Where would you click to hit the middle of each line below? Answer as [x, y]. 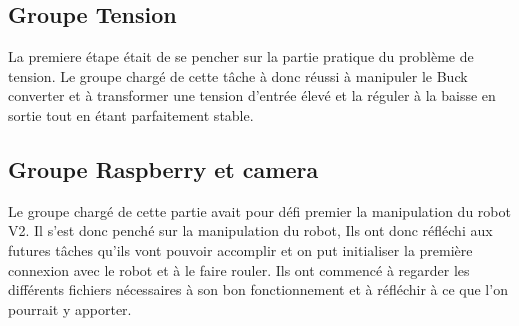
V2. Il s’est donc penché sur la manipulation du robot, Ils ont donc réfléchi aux [250, 230]
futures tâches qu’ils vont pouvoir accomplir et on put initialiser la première [240, 249]
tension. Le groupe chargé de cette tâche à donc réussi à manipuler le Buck [238, 75]
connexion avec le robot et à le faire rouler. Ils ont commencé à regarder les [239, 269]
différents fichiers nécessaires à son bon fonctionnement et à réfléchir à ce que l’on [258, 289]
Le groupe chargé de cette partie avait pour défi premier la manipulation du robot [259, 210]
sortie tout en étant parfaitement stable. [131, 114]
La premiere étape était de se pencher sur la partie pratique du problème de [241, 56]
